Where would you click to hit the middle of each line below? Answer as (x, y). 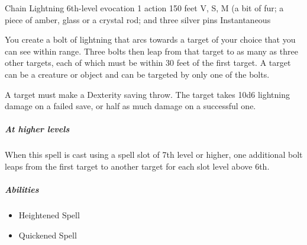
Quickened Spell (48, 235)
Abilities (22, 190)
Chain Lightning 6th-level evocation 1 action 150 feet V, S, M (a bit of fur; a (144, 8)
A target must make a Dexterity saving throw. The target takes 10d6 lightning (147, 94)
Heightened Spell (49, 215)
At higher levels (37, 129)
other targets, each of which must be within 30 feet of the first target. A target (148, 63)
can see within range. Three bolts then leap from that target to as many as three (151, 51)
